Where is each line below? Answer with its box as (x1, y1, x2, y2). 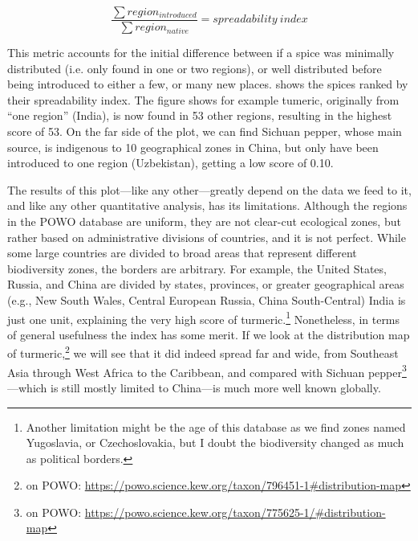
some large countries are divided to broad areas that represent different (7, 244, 357, 261)
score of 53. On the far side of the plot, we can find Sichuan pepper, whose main (7, 123, 402, 140)
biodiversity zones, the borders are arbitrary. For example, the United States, (7, 260, 387, 277)
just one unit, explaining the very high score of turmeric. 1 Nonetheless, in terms (7, 308, 400, 327)
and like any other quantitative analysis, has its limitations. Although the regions (7, 197, 408, 214)
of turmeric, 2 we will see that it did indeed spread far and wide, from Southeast (7, 342, 399, 362)
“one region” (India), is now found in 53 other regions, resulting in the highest (7, 107, 392, 124)
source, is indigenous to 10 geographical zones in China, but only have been (7, 138, 379, 155)
